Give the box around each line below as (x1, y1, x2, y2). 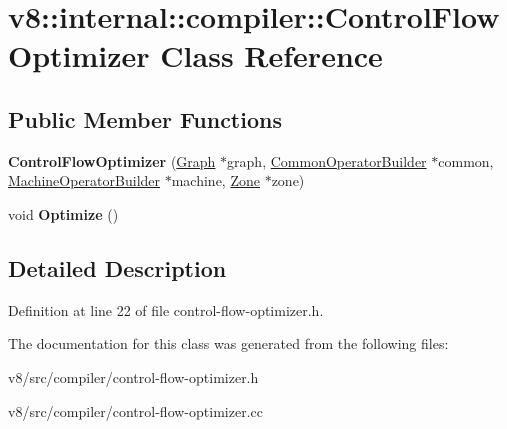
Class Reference (160, 35, 383, 76)
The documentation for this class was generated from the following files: (8, 333, 449, 354)
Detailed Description (8, 252, 227, 283)
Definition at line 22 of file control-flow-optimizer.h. (8, 299, 324, 320)
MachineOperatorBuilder (8, 170, 161, 191)
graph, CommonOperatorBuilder (227, 150, 427, 171)
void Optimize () (8, 203, 119, 224)
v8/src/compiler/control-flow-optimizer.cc (8, 400, 263, 421)
